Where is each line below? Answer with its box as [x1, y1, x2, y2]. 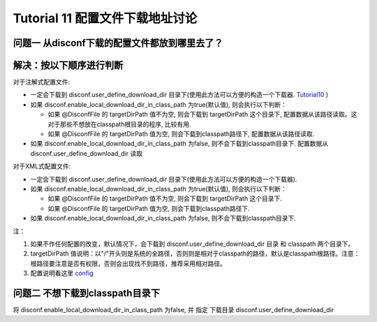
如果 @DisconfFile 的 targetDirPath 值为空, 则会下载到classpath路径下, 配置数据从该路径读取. [47, 130, 315, 138]
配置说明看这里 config [30, 269, 94, 277]
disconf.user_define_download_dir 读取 [30, 149, 143, 157]
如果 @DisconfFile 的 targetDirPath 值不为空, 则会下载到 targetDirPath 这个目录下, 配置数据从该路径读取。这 [47, 110, 357, 119]
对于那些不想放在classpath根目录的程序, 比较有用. [47, 119, 191, 129]
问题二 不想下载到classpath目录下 [13, 287, 161, 299]
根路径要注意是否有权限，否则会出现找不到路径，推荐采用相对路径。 [30, 259, 226, 268]
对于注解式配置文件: [13, 78, 71, 87]
